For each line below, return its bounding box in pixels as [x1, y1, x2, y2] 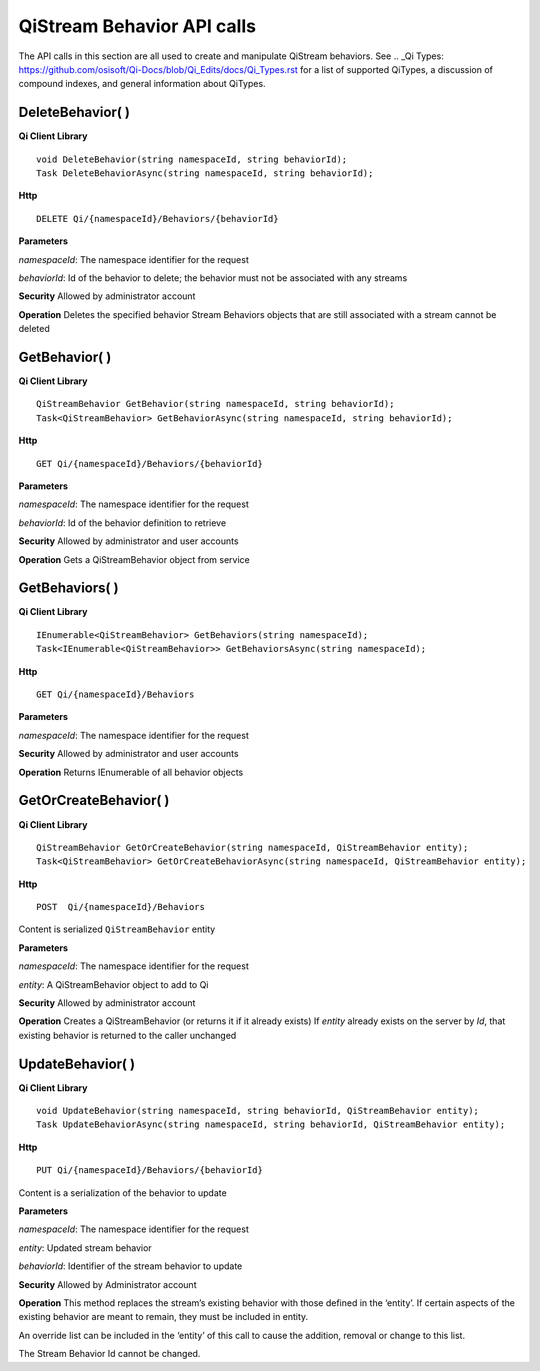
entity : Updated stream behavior [18, 1241, 152, 1254]
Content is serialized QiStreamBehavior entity [18, 923, 216, 935]
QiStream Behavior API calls [18, 15, 257, 37]
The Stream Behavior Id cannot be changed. [18, 1348, 201, 1360]
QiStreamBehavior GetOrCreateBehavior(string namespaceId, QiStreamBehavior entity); [36, 841, 469, 853]
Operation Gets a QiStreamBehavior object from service [18, 553, 250, 565]
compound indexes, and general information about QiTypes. [18, 78, 266, 90]
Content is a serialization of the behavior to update [18, 1186, 227, 1199]
